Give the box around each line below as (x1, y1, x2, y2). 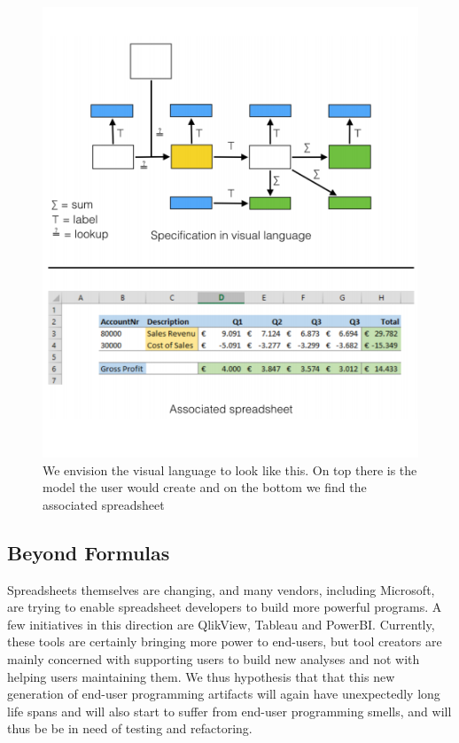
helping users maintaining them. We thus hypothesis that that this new (7, 667, 395, 685)
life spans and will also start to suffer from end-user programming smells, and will (7, 701, 452, 720)
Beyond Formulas (7, 538, 170, 566)
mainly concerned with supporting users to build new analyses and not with (7, 650, 420, 669)
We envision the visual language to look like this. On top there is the (43, 460, 417, 479)
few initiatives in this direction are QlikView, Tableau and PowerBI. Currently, (7, 614, 435, 633)
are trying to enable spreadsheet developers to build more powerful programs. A (7, 598, 442, 616)
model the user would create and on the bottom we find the (43, 478, 367, 497)
